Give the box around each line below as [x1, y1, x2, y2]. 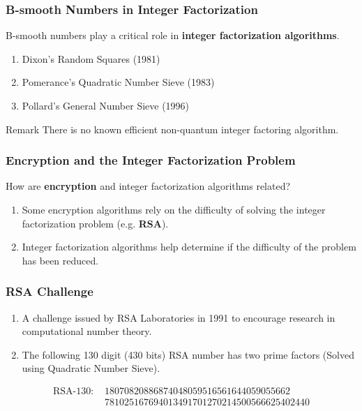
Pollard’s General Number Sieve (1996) [22, 98, 190, 112]
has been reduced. [22, 253, 99, 267]
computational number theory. [22, 324, 152, 338]
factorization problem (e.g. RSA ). [22, 216, 169, 230]
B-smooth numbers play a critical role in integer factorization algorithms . [6, 28, 340, 43]
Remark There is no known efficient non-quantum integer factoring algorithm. [6, 121, 339, 136]
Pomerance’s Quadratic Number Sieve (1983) [22, 75, 215, 89]
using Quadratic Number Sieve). [22, 361, 160, 375]
